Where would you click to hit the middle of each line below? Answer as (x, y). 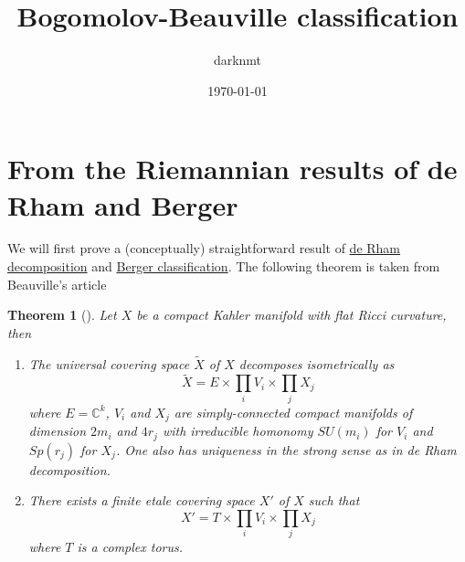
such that (334, 500)
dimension (58, 431)
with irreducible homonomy (238, 431)
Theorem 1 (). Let (62, 315)
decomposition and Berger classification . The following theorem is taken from (224, 266)
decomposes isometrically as (317, 363)
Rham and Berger (123, 204)
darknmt (238, 60)
